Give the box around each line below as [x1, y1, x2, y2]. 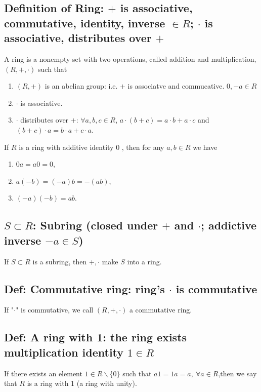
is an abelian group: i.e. [45, 81, 118, 91]
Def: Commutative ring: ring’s [4, 281, 165, 296]
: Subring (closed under [32, 217, 158, 233]
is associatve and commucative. [127, 81, 225, 91]
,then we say [218, 368, 257, 378]
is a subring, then [32, 256, 87, 266]
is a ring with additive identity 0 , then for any [19, 141, 164, 152]
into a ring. [127, 256, 162, 266]
